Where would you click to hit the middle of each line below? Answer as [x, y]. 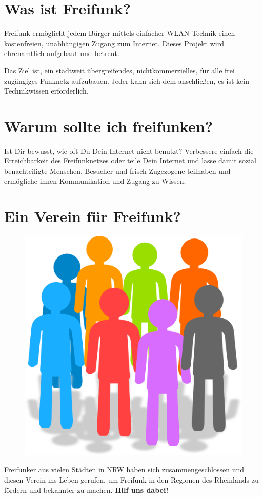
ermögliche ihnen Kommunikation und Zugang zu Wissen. [95, 181]
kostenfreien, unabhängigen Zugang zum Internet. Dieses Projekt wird [114, 43]
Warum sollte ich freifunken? [108, 126]
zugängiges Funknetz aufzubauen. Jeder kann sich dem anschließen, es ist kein [127, 80]
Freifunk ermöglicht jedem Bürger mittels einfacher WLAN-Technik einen [120, 33]
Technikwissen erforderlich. [46, 91]
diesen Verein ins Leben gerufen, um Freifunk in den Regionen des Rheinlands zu [131, 480]
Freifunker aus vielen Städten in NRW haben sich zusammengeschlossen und [124, 470]
